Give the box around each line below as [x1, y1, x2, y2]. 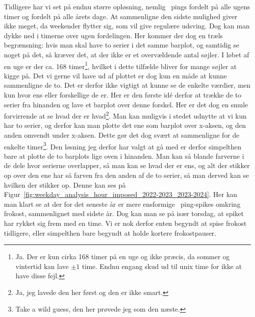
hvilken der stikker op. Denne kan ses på [4, 179, 126, 190]
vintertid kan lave [15, 261, 69, 271]
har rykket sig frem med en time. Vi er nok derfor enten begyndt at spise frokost [4, 218, 247, 228]
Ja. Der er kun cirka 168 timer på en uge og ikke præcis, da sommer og [15, 251, 230, 262]
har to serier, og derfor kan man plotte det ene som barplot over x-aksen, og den [4, 120, 246, 130]
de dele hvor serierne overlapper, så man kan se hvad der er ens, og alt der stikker [4, 160, 250, 171]
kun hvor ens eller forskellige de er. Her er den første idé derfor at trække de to [4, 90, 241, 99]
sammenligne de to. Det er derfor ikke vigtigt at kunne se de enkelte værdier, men [4, 80, 251, 90]
